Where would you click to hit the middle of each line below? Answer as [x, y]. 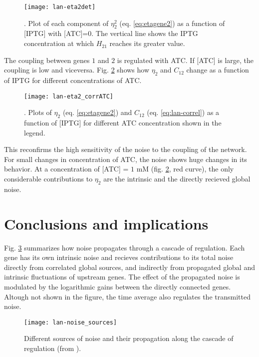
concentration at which [59, 43]
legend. [35, 132]
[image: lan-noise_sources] [71, 322]
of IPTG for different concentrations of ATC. [73, 80]
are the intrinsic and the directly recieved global [177, 179]
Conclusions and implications [106, 223]
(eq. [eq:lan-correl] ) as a [183, 112]
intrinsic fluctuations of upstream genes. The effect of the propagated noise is [122, 277]
